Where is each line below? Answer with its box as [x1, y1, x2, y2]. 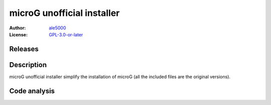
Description [9, 60, 47, 69]
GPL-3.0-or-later [49, 31, 83, 37]
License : [9, 31, 28, 37]
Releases [9, 45, 39, 53]
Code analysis [9, 87, 55, 95]
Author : [9, 25, 26, 31]
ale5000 [49, 25, 66, 31]
